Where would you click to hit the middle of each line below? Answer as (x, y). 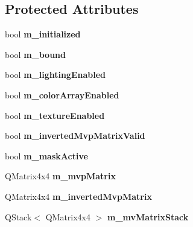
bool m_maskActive (46, 155)
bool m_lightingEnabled (55, 75)
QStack (18, 216)
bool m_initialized (43, 34)
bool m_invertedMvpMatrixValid (75, 136)
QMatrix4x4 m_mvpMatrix (60, 176)
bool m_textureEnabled (55, 115)
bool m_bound (35, 54)
